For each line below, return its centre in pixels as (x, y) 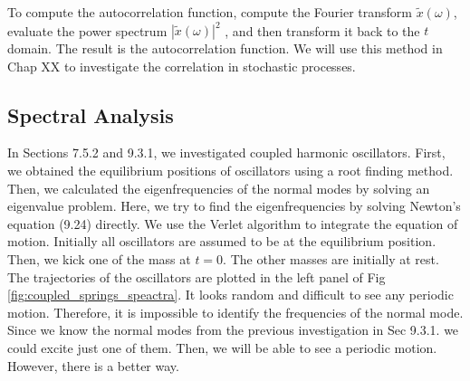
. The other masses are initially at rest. (331, 259)
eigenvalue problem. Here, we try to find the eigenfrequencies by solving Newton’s (234, 206)
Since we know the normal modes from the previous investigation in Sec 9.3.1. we (233, 330)
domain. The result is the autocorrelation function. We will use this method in (225, 48)
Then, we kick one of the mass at (99, 259)
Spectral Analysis (91, 114)
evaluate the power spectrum (87, 30)
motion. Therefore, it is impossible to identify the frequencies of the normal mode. (235, 312)
